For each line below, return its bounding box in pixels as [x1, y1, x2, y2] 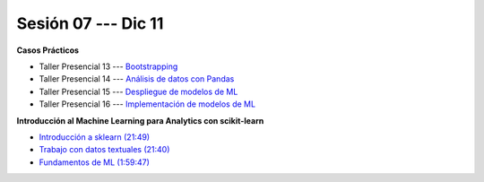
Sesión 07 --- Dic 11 [16, 13, 164, 33]
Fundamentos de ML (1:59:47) [39, 157, 150, 168]
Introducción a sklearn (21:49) [39, 131, 151, 143]
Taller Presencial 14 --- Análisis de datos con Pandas [39, 74, 235, 84]
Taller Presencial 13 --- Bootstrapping [39, 61, 178, 72]
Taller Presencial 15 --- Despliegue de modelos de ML [39, 86, 238, 97]
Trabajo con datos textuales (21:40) [39, 144, 170, 155]
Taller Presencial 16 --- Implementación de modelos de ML [39, 99, 255, 109]
